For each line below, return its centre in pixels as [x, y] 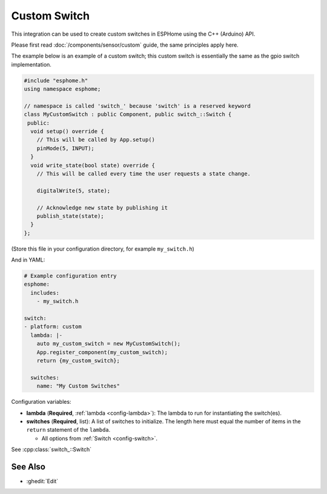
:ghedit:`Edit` [42, 481]
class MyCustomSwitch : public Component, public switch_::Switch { [128, 114]
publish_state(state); [70, 216]
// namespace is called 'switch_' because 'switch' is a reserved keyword [137, 106]
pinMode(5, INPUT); [66, 148]
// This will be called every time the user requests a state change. [144, 173]
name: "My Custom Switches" [78, 386]
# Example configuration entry [71, 276]
